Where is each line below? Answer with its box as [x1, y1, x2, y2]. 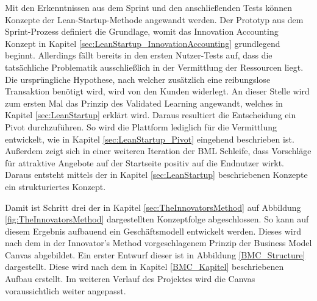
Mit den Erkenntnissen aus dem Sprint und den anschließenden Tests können [5, 1, 292, 13]
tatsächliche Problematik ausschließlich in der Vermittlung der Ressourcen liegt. [5, 60, 304, 73]
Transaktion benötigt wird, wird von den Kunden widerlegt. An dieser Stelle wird [5, 85, 310, 97]
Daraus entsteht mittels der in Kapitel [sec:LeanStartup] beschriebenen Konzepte [5, 168, 308, 181]
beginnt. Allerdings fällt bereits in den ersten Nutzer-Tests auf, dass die [5, 49, 272, 62]
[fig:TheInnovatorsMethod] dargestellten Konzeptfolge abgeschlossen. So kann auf [5, 213, 309, 225]
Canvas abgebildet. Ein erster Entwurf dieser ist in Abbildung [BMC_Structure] [5, 248, 305, 261]
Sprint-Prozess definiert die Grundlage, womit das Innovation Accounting [5, 25, 279, 38]
